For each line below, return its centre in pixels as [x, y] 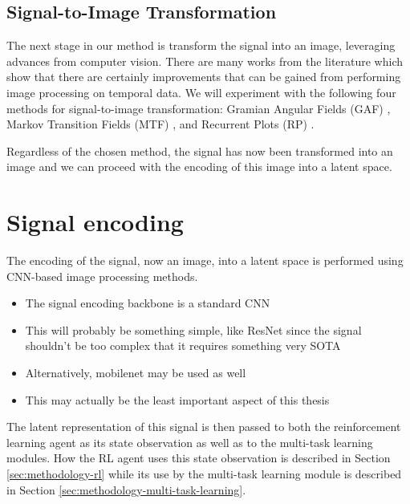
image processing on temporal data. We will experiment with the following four [201, 92]
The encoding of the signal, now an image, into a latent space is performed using [205, 260]
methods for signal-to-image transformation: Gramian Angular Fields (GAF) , [199, 108]
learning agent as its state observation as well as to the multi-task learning [190, 442]
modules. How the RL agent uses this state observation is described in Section [199, 458]
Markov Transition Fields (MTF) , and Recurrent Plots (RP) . [160, 124]
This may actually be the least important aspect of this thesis [177, 399]
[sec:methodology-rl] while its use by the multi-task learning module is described [204, 474]
